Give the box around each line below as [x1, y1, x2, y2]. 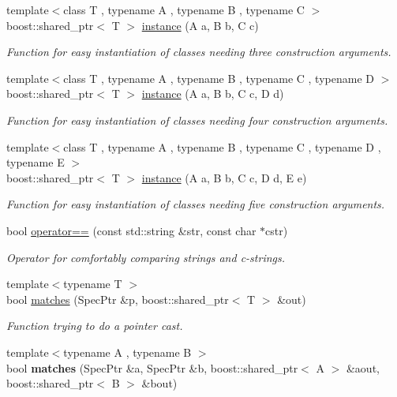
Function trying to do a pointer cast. [6, 317, 183, 334]
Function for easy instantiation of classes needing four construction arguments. [6, 111, 388, 128]
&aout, [346, 359, 380, 376]
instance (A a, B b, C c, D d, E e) [141, 169, 307, 185]
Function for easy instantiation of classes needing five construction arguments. [6, 196, 385, 212]
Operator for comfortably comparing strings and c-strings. [6, 249, 286, 265]
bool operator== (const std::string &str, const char [6, 222, 257, 238]
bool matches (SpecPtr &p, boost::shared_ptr [6, 290, 229, 307]
